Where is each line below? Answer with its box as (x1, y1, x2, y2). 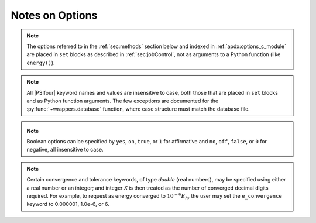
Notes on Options (11, 9, 98, 22)
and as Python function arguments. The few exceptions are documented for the (26, 97, 219, 104)
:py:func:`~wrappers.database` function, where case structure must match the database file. (26, 105, 250, 112)
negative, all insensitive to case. (26, 146, 104, 153)
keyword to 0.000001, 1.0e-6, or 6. (26, 201, 109, 208)
